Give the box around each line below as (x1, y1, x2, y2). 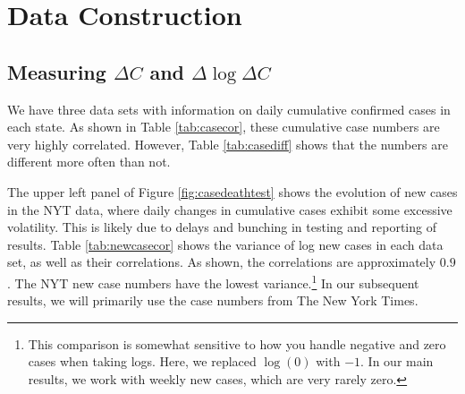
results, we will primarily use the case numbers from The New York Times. (7, 291, 418, 310)
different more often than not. (7, 152, 171, 171)
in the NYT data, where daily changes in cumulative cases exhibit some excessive (7, 200, 452, 218)
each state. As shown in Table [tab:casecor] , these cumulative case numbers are (7, 117, 440, 136)
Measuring (7, 57, 106, 85)
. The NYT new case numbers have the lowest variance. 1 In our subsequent (7, 270, 419, 292)
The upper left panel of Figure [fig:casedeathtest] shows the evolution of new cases (7, 182, 458, 201)
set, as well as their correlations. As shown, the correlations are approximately (7, 253, 436, 271)
